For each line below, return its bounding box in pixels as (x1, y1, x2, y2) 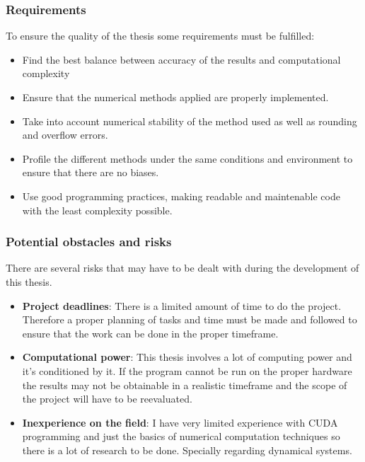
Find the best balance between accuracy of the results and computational (22, 52, 341, 67)
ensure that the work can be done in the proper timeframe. (22, 325, 279, 340)
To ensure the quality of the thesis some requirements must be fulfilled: (6, 28, 315, 43)
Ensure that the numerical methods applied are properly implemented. (22, 90, 329, 104)
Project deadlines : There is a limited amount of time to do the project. (22, 298, 342, 313)
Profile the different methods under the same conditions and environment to (22, 151, 353, 166)
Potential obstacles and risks (6, 233, 172, 250)
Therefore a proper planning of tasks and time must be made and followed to (22, 312, 357, 327)
